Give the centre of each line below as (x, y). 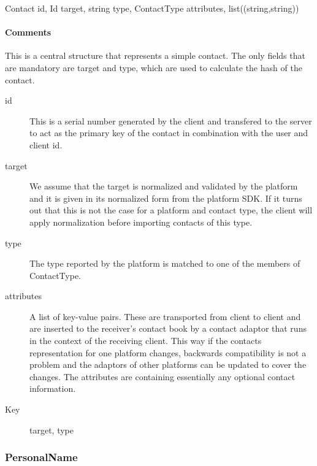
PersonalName (41, 457)
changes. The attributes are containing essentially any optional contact (162, 376)
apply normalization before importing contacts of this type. (141, 222)
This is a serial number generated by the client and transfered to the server (171, 120)
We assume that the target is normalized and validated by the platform (164, 186)
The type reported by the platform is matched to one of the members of (165, 263)
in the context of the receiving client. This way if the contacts (146, 341)
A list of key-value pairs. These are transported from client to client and (165, 316)
